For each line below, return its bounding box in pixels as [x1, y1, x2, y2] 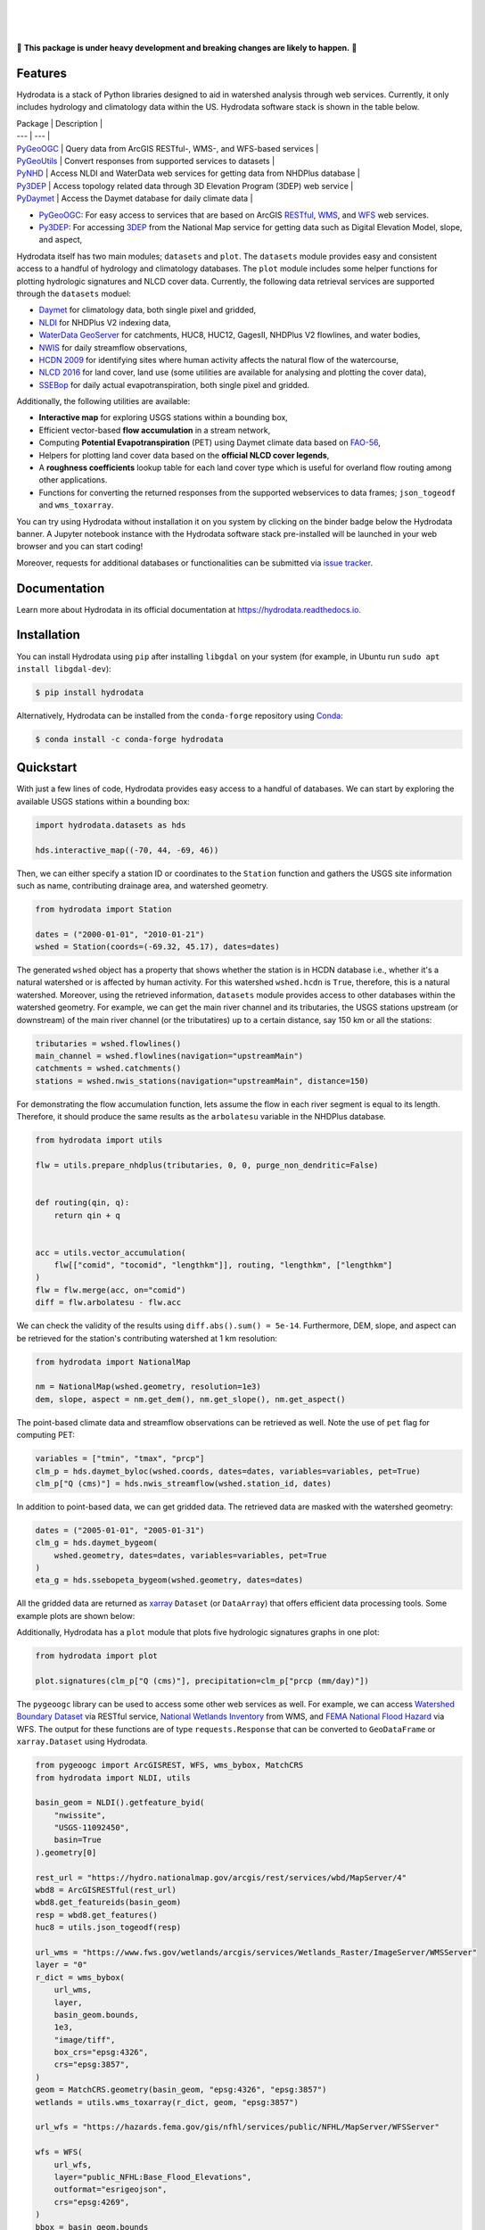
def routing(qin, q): [35, 1198, 130, 1208]
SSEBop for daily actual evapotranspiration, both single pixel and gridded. [38, 379, 310, 390]
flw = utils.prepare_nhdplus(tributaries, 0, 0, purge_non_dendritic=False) [35, 1160, 379, 1170]
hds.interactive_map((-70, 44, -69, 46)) [35, 845, 219, 855]
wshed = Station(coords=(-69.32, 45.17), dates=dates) [35, 942, 280, 952]
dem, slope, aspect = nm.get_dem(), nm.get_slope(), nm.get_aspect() [35, 1394, 346, 1404]
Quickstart [16, 760, 78, 775]
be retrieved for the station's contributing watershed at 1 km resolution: [16, 1333, 278, 1343]
